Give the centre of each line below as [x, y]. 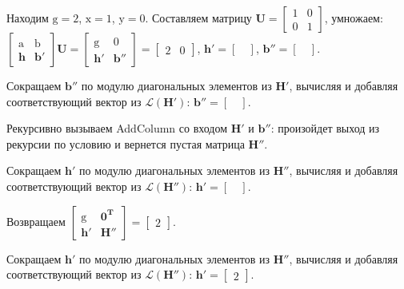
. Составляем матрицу [198, 18]
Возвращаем [36, 221]
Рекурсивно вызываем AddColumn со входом [117, 128]
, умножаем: [354, 18]
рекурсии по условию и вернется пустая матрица [126, 143]
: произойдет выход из [325, 128]
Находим [28, 18]
